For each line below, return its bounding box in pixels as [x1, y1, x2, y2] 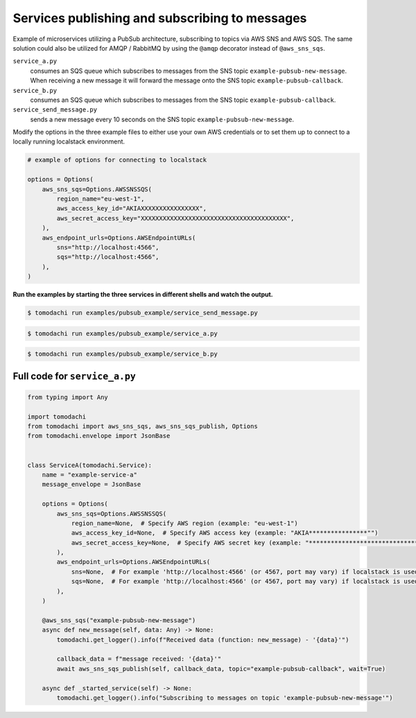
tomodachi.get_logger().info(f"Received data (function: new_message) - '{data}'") [56, 636, 349, 644]
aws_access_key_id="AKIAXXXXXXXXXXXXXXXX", [56, 204, 207, 213]
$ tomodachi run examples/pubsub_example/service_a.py [27, 329, 218, 338]
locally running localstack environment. [12, 137, 125, 146]
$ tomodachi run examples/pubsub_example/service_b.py [27, 350, 218, 358]
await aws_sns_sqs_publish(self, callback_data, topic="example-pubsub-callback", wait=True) [56, 665, 386, 672]
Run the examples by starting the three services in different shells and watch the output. [12, 290, 273, 299]
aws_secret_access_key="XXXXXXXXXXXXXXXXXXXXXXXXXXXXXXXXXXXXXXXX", [56, 214, 295, 222]
